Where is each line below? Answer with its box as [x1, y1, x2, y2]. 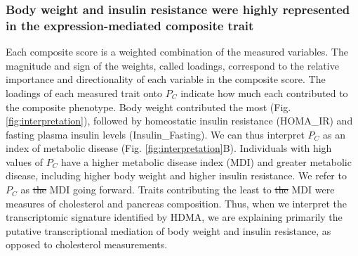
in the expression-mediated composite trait [6, 16, 254, 34]
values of [6, 154, 43, 169]
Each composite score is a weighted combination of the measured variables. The [6, 44, 348, 59]
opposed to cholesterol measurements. [6, 237, 168, 252]
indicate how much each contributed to [180, 85, 348, 100]
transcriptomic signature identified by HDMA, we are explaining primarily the [6, 210, 343, 224]
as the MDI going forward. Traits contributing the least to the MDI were [20, 182, 335, 197]
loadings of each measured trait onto [6, 85, 163, 100]
